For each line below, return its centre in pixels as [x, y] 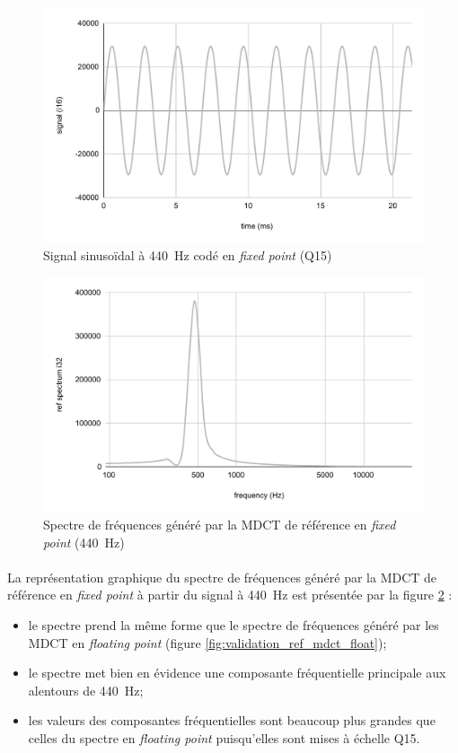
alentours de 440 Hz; [86, 690]
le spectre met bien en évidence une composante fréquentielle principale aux [237, 673]
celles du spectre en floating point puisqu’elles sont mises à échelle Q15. [224, 737]
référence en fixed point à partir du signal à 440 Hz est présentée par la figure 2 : [230, 595]
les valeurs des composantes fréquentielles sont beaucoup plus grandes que [232, 720]
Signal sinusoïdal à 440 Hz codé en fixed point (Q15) [188, 254]
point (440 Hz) [84, 542]
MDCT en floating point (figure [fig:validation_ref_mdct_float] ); [207, 642]
